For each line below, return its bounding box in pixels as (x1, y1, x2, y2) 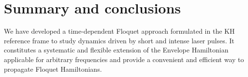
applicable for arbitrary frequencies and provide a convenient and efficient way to (4, 54, 244, 64)
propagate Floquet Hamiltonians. (4, 64, 102, 74)
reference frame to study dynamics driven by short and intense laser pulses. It (4, 35, 234, 45)
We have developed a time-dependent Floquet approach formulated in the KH (4, 26, 235, 36)
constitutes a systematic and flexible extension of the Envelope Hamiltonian (4, 45, 229, 55)
